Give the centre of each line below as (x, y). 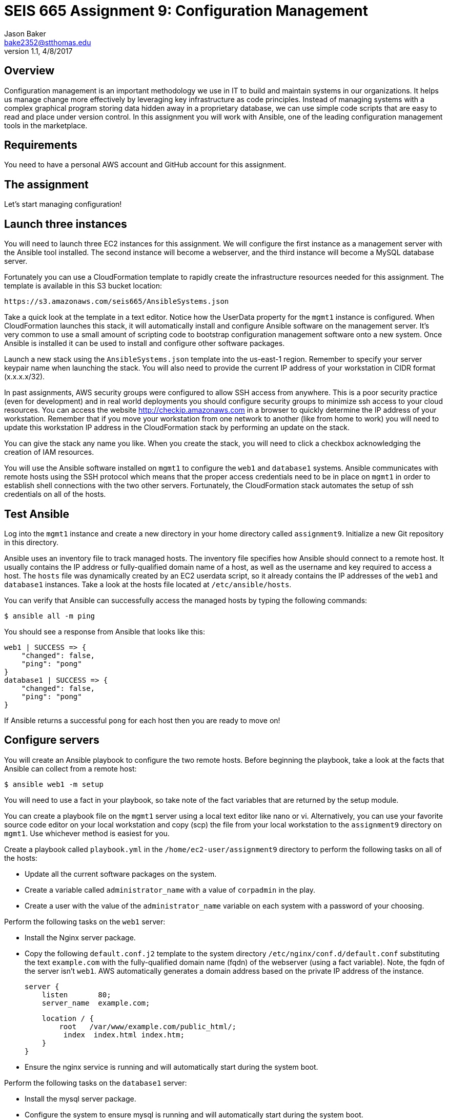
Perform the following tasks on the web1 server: (85, 921)
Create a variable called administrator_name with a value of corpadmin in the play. (170, 890)
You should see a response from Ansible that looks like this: (105, 631)
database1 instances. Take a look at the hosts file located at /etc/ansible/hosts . (148, 584)
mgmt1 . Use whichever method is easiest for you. (87, 833)
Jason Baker (25, 33)
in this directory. (31, 542)
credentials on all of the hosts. (55, 494)
